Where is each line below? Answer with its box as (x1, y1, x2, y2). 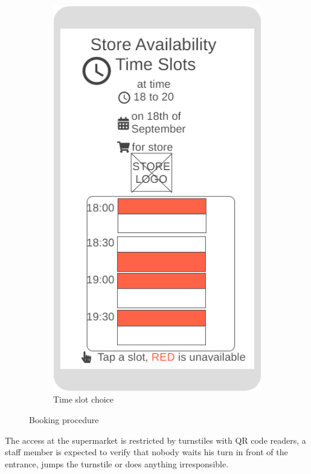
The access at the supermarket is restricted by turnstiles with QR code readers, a (5, 433, 306, 446)
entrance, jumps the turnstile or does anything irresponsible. (5, 457, 229, 470)
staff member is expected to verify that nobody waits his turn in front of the (5, 446, 288, 458)
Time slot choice (53, 393, 114, 406)
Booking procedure (29, 413, 99, 426)
